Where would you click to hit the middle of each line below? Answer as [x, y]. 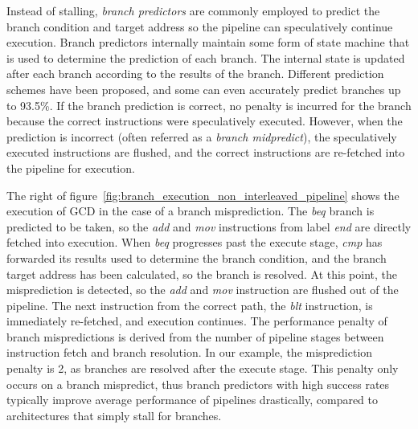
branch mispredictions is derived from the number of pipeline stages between [195, 336]
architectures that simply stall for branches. [114, 415]
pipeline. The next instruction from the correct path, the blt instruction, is [190, 305]
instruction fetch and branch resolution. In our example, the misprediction [190, 352]
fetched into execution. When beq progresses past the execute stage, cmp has [195, 242]
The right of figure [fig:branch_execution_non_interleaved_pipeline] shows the [203, 195]
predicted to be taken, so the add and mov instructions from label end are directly [209, 226]
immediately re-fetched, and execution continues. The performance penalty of [197, 321]
